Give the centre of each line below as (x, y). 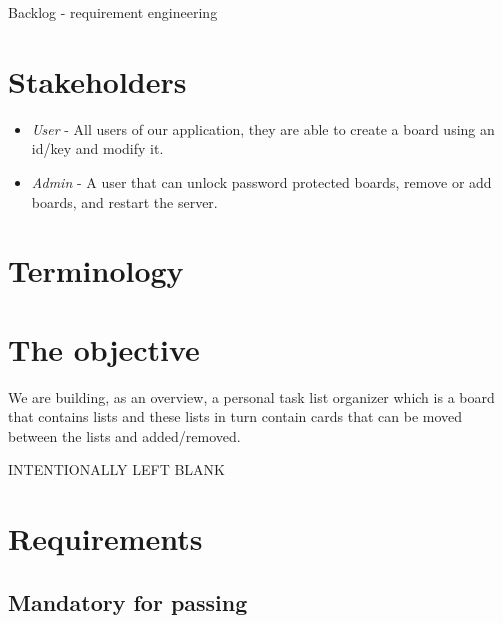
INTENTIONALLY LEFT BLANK (116, 469)
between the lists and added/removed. (124, 435)
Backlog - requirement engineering (113, 12)
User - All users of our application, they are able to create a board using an (263, 128)
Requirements (105, 538)
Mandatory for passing (128, 601)
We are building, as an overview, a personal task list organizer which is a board (251, 396)
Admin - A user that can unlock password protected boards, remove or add (261, 181)
